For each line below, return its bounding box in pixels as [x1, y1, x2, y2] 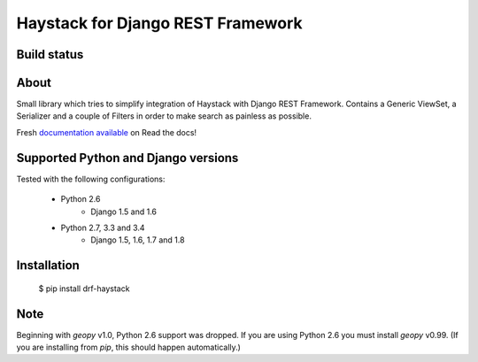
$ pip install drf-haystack [38, 283, 130, 294]
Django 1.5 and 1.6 [90, 206, 158, 217]
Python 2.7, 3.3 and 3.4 [60, 222, 145, 233]
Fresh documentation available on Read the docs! [16, 127, 197, 137]
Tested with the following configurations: [16, 173, 166, 184]
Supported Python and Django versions [16, 150, 239, 166]
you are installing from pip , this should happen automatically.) [16, 342, 241, 353]
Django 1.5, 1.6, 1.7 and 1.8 [90, 235, 185, 245]
